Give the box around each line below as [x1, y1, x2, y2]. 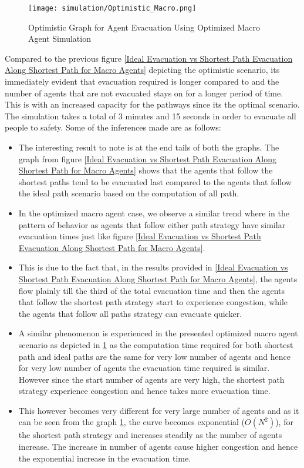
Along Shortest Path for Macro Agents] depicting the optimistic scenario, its [5, 63, 280, 76]
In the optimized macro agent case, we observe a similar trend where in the [18, 206, 289, 219]
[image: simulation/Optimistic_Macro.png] [28, 4, 197, 12]
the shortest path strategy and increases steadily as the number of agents [18, 429, 282, 441]
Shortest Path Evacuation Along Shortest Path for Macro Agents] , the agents [18, 272, 298, 285]
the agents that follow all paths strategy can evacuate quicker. [18, 307, 242, 319]
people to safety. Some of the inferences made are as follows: [5, 121, 221, 133]
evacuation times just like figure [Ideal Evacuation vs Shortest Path [18, 230, 261, 242]
